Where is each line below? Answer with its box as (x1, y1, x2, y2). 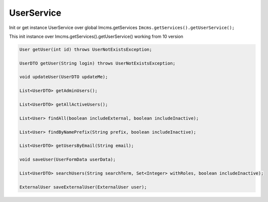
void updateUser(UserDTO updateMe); (19, 74, 108, 80)
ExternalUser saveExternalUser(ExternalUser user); (19, 184, 147, 190)
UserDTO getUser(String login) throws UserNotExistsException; (19, 60, 176, 66)
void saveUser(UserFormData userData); (19, 157, 116, 162)
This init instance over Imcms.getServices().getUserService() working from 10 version (9, 33, 183, 39)
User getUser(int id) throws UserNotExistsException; (19, 47, 152, 52)
